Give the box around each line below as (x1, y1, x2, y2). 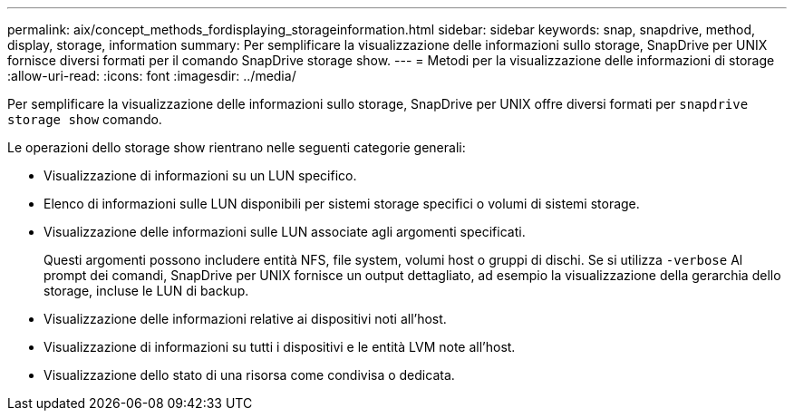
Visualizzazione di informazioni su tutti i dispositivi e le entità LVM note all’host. (44, 339, 516, 355)
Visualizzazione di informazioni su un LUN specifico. (44, 168, 357, 183)
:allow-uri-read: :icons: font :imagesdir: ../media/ (7, 68, 296, 83)
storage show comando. (7, 112, 162, 127)
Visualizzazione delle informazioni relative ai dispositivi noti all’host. (44, 311, 447, 326)
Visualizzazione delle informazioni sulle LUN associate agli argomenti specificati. (44, 224, 526, 239)
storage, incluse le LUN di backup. (44, 283, 249, 298)
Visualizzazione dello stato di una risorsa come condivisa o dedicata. (44, 367, 455, 383)
